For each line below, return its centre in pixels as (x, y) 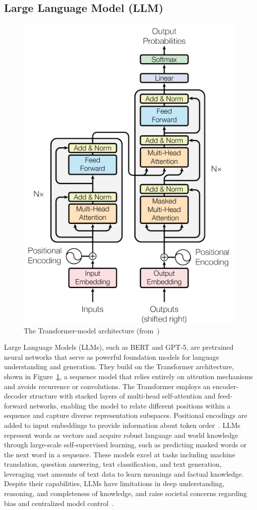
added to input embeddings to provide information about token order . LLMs (122, 425)
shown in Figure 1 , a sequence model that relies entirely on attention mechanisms (128, 376)
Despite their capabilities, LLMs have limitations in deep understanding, (114, 483)
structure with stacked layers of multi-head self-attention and (123, 396)
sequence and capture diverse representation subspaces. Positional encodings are (126, 415)
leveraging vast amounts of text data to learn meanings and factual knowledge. (124, 473)
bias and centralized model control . (59, 503)
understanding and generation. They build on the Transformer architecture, (119, 366)
